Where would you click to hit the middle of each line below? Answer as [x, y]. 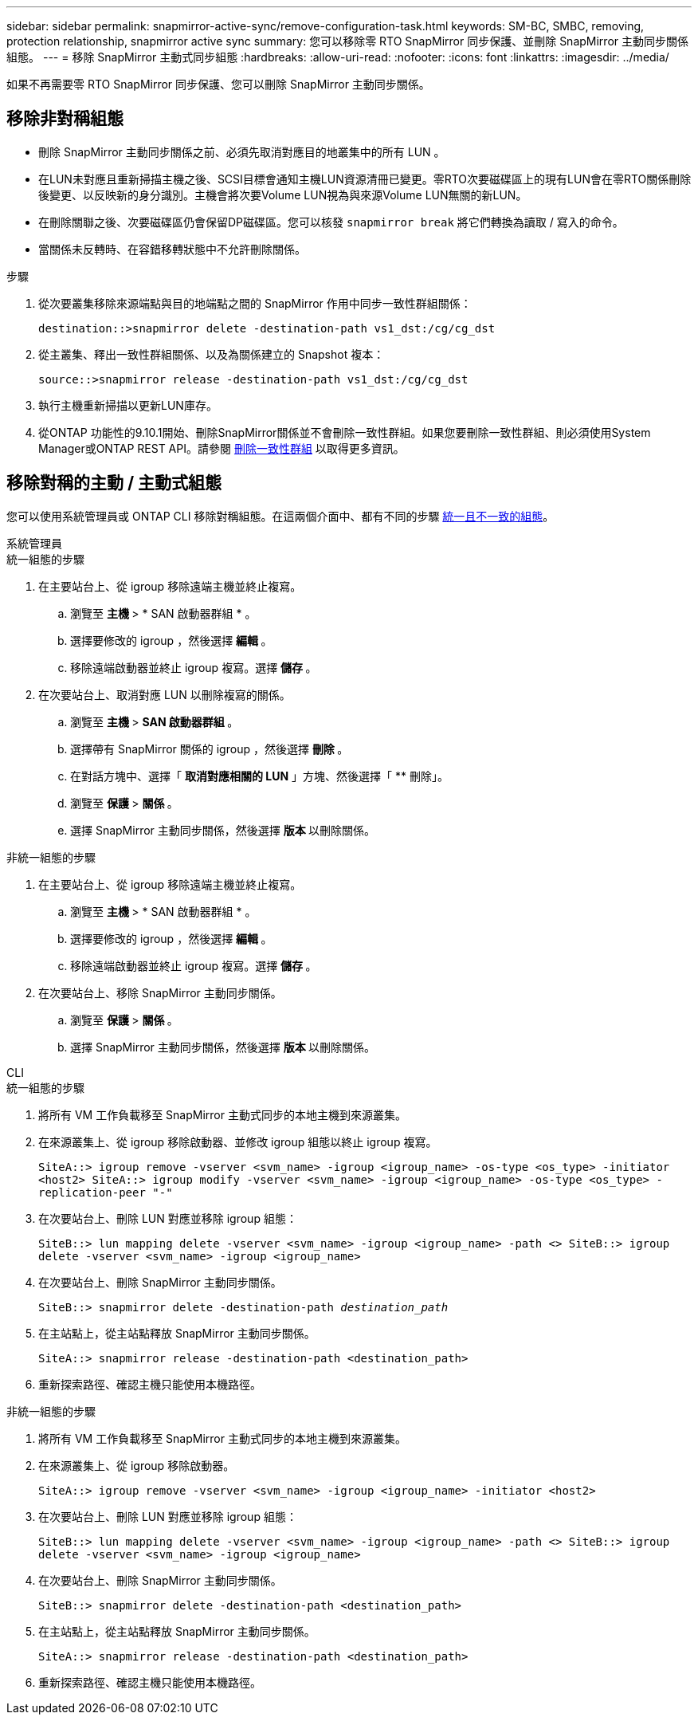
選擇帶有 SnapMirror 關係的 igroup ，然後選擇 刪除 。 [210, 749]
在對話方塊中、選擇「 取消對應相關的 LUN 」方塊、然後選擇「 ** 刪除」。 [259, 776]
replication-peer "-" [106, 1192]
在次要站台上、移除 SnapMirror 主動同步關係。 [160, 992]
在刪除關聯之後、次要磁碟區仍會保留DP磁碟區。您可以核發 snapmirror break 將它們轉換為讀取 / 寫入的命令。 [331, 222]
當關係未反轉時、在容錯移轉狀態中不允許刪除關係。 [172, 249]
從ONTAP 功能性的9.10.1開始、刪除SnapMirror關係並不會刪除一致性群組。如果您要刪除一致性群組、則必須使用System [345, 432]
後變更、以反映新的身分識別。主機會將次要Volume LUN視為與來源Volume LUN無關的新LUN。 [283, 194]
